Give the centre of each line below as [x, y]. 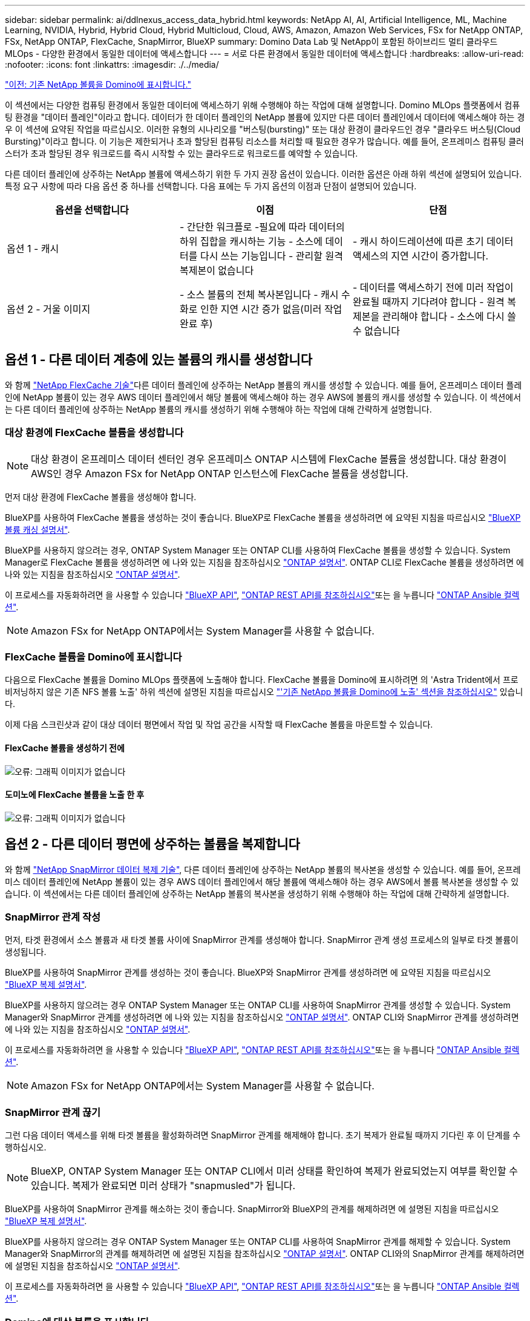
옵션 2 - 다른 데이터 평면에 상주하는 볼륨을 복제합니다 [152, 844]
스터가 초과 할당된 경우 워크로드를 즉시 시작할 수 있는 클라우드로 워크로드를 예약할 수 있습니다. [182, 153]
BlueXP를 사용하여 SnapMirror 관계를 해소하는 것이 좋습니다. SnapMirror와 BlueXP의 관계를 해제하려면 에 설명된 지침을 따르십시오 [252, 1209]
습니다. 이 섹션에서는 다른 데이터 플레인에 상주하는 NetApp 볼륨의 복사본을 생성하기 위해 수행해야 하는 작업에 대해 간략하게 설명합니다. [257, 893]
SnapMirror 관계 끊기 [53, 1112]
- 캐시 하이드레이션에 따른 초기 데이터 [433, 241]
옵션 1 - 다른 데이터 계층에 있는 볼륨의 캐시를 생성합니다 [159, 360]
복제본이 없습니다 [217, 270]
